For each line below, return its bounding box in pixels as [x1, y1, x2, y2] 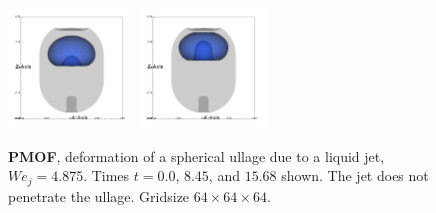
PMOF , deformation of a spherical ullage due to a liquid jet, [8, 145, 385, 166]
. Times [83, 165, 130, 186]
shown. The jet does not [281, 165, 429, 186]
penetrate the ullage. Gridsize [8, 185, 190, 206]
